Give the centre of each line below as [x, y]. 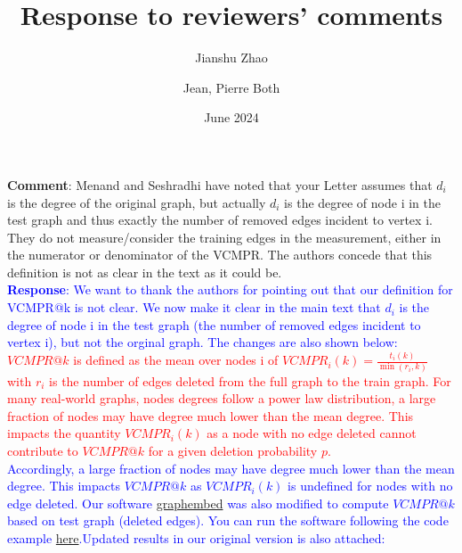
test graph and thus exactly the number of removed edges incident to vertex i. [220, 220]
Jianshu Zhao [231, 58]
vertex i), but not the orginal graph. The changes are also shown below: [203, 342]
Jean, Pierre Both [231, 87]
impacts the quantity [64, 433]
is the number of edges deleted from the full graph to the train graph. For [250, 380]
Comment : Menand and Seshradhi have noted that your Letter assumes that [220, 184]
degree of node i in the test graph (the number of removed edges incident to [214, 324]
